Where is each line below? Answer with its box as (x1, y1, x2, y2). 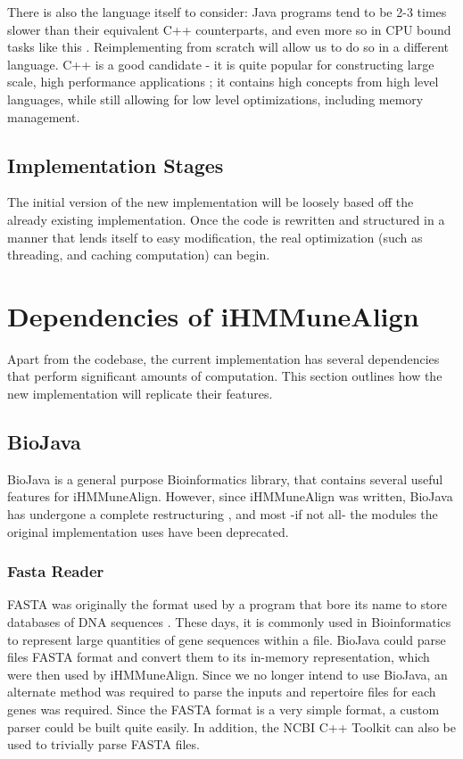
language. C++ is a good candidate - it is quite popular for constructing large (7, 54, 434, 73)
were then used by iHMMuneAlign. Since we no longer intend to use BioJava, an (7, 664, 448, 683)
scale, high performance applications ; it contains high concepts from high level (7, 72, 439, 91)
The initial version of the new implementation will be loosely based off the (7, 193, 414, 211)
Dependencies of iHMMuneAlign (7, 297, 419, 334)
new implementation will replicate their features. (7, 384, 273, 403)
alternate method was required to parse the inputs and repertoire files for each (7, 682, 436, 701)
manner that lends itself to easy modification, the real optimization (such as (7, 227, 423, 246)
